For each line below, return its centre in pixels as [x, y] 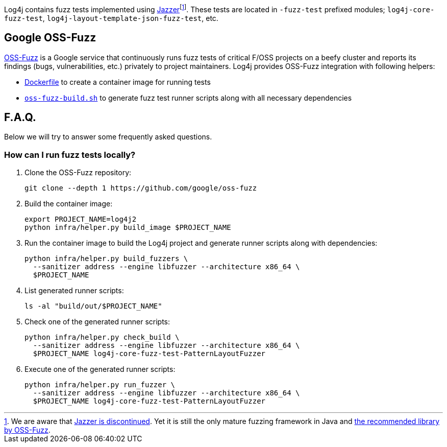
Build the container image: [69, 204]
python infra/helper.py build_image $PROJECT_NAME [128, 228]
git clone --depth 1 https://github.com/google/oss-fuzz [141, 188]
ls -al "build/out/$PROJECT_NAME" [93, 306]
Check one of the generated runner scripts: [97, 322]
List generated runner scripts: [74, 291]
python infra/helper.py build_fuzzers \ [106, 259]
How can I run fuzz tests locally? [70, 155]
